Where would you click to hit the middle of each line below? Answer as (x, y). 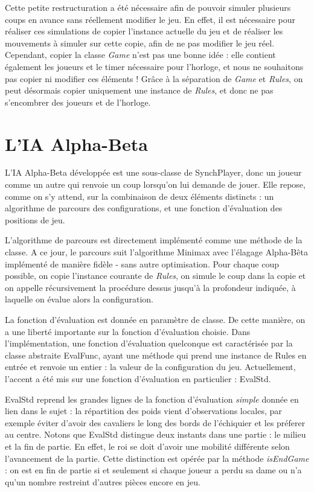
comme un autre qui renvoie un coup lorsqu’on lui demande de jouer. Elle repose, (155, 184)
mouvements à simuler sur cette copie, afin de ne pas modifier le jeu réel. (140, 43)
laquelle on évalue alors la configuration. (79, 299)
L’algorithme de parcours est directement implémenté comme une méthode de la (154, 240)
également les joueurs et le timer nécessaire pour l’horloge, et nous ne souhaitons (154, 66)
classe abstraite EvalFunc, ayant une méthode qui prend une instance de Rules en (156, 355)
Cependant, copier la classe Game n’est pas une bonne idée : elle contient (140, 55)
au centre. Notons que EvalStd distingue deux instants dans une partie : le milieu (155, 434)
